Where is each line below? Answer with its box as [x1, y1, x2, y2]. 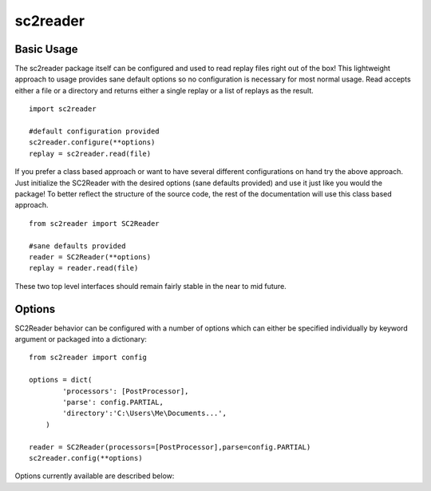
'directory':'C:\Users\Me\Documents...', [62, 409, 227, 418]
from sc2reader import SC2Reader [29, 219, 160, 228]
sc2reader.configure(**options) [29, 138, 156, 147]
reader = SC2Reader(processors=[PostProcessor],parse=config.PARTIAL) [29, 442, 311, 451]
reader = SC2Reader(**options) [29, 252, 152, 261]
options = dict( [29, 375, 93, 385]
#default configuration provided [29, 127, 160, 136]
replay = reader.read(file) [29, 263, 139, 273]
